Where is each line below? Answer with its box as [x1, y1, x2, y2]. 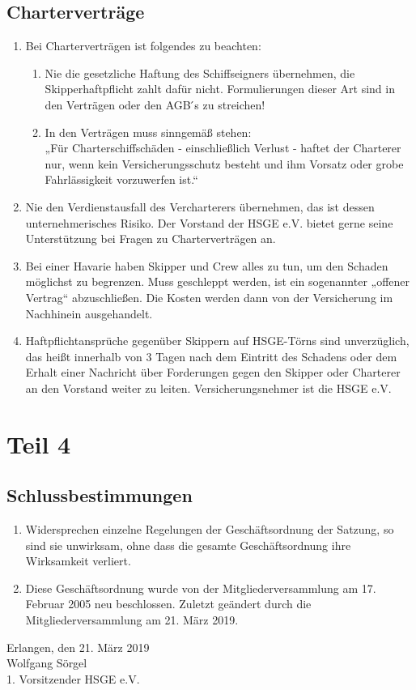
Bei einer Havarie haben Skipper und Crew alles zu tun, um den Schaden [25, 257, 388, 274]
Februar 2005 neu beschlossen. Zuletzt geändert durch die [25, 595, 312, 612]
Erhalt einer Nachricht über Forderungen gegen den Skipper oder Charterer [25, 364, 401, 381]
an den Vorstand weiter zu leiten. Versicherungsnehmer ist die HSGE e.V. [25, 379, 392, 396]
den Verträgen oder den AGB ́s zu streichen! [45, 96, 265, 113]
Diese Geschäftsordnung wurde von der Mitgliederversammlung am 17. [25, 579, 376, 596]
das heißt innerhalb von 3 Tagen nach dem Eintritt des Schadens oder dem [25, 347, 397, 364]
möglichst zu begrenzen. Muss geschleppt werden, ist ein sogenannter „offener [25, 273, 410, 290]
